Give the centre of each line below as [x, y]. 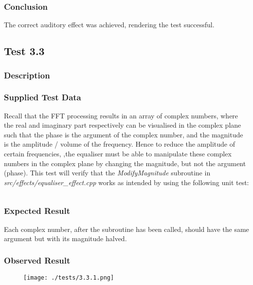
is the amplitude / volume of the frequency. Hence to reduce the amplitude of [119, 144]
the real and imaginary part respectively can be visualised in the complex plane [123, 125]
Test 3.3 [24, 51]
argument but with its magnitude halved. [65, 238]
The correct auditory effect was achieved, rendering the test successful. [109, 25]
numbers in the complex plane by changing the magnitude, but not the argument [125, 163]
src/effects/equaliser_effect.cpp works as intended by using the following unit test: [126, 182]
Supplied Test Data [43, 97]
